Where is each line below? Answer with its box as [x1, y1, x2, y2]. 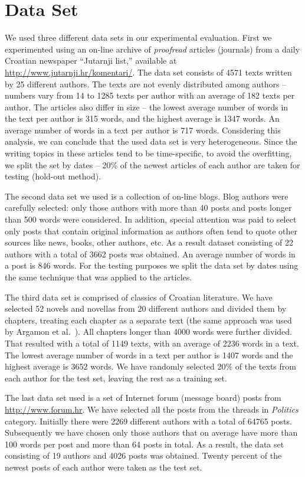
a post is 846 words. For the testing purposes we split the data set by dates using [5, 259, 299, 272]
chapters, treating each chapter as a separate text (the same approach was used [5, 313, 292, 326]
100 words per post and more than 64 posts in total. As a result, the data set [5, 437, 284, 450]
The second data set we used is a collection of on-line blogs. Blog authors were [5, 190, 288, 202]
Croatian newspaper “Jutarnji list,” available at [5, 54, 177, 67]
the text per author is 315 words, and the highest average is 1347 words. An [5, 112, 280, 125]
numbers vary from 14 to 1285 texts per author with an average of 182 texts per [5, 89, 295, 102]
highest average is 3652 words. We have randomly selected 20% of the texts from [5, 360, 296, 373]
